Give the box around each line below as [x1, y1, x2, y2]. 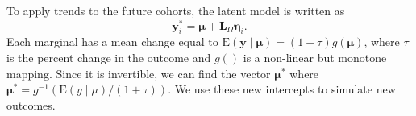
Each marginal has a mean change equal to [6, 33, 218, 50]
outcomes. [6, 96, 56, 113]
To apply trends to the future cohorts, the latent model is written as [6, 2, 345, 19]
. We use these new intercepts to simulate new [168, 81, 396, 97]
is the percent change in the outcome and [6, 49, 211, 66]
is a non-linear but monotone [243, 49, 387, 66]
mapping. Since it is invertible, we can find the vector [6, 64, 271, 81]
